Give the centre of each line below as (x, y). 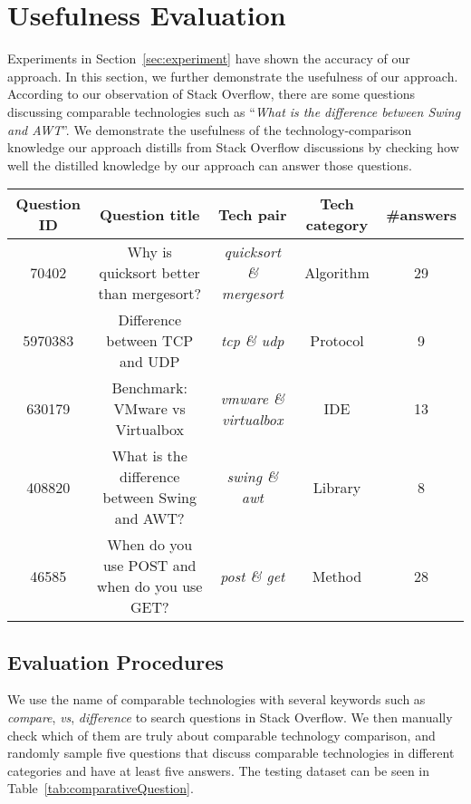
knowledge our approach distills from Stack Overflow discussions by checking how (233, 147)
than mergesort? (149, 294)
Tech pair (252, 214)
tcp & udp (253, 341)
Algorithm (337, 273)
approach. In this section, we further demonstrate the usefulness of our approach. (233, 76)
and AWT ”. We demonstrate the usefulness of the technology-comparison (210, 129)
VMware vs (149, 409)
